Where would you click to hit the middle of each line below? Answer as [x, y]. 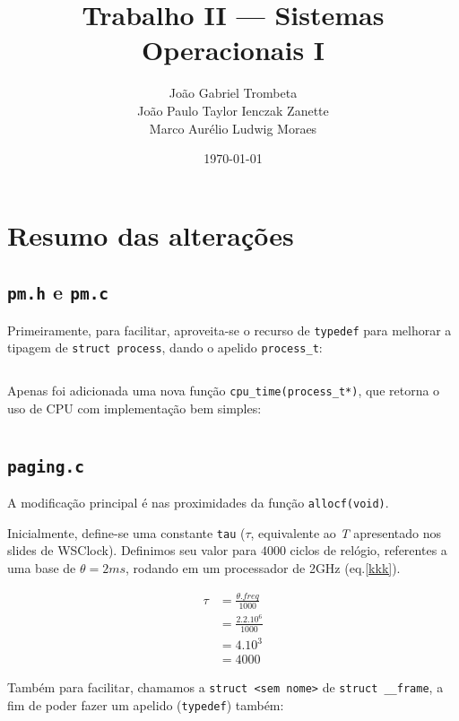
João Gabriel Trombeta [233, 93]
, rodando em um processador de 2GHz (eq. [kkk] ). [263, 567]
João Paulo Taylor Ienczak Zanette [233, 110]
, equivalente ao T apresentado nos [346, 532]
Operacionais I [233, 50]
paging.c [46, 466]
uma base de [42, 567]
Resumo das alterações [151, 235]
